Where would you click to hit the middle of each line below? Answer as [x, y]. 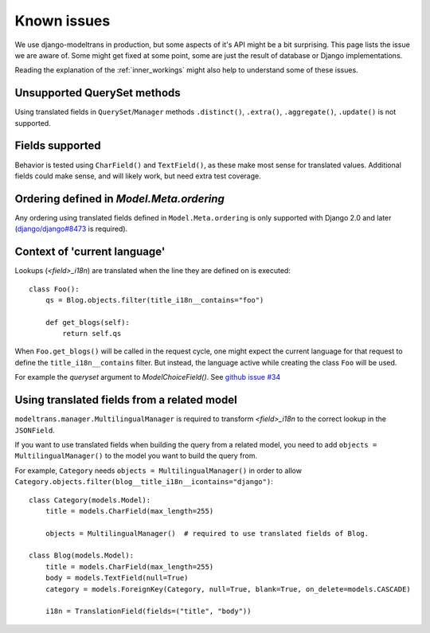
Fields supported [58, 146]
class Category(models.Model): [90, 500]
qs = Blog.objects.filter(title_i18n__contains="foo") [154, 300]
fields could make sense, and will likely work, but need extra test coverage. [138, 176]
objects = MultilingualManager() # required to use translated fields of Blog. [207, 533]
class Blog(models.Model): [82, 556]
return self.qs [92, 334]
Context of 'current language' [90, 252]
